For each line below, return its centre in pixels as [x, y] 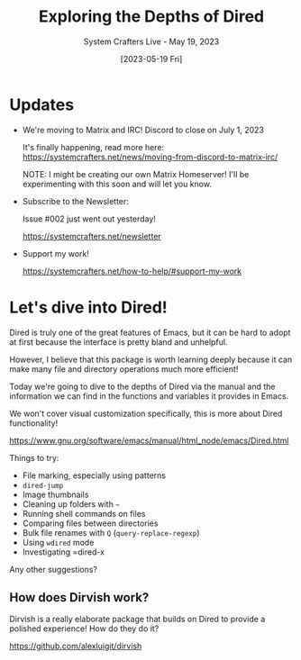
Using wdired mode [58, 542]
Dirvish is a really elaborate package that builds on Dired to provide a [137, 619]
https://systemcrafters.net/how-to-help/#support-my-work [132, 271]
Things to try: [34, 457]
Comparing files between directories [90, 523]
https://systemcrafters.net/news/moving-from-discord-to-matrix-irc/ [150, 157]
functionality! [34, 423]
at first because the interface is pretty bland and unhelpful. [119, 342]
